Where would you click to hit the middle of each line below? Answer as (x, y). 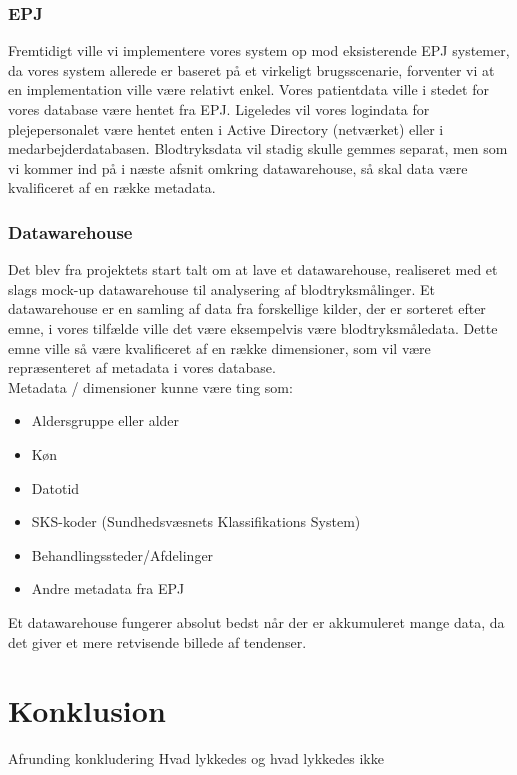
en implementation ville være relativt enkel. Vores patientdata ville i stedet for (248, 89)
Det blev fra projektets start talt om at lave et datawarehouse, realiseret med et (253, 269)
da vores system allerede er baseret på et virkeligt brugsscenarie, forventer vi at (251, 69)
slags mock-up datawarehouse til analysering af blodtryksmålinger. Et (221, 288)
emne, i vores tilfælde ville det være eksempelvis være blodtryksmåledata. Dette (253, 327)
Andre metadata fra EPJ (108, 588)
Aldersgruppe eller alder (105, 420)
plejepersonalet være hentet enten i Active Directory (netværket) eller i (226, 128)
